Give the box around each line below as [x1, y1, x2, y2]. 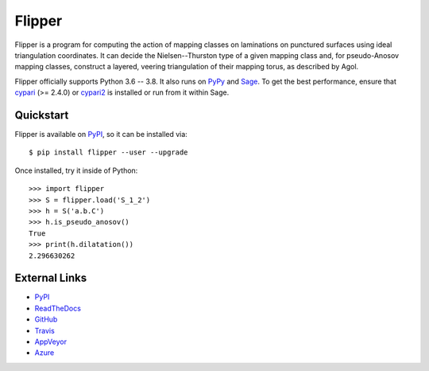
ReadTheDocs [34, 303, 81, 313]
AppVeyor [34, 337, 68, 346]
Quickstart [14, 108, 69, 122]
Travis [34, 326, 55, 335]
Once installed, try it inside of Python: [14, 166, 138, 175]
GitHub [34, 314, 58, 324]
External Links [14, 271, 87, 285]
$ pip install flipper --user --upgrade [29, 148, 188, 157]
